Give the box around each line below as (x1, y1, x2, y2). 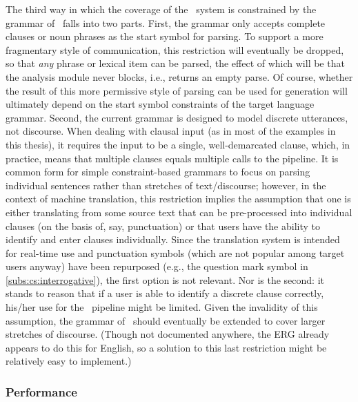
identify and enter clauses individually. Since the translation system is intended (6, 232, 340, 247)
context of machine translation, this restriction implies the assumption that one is (6, 191, 351, 206)
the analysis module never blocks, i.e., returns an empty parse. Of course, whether (6, 69, 353, 84)
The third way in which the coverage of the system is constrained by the (6, 2, 317, 16)
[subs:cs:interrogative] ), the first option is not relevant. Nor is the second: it (6, 272, 324, 287)
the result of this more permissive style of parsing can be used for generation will (6, 83, 348, 97)
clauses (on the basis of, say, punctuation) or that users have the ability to (6, 218, 321, 233)
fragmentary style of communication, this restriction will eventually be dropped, (6, 42, 344, 57)
